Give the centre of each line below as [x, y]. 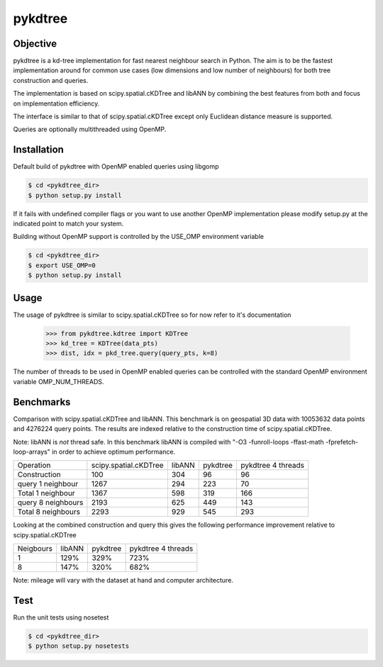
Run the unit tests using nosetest [61, 617]
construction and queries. [51, 80]
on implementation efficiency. [56, 103]
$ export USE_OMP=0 [62, 265]
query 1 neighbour [48, 484]
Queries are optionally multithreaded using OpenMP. [90, 129]
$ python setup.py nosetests [79, 646]
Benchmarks [42, 402]
